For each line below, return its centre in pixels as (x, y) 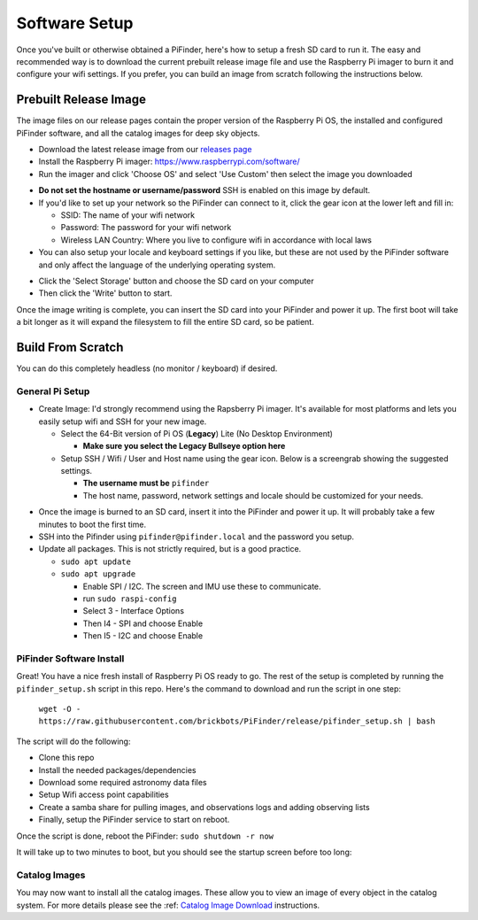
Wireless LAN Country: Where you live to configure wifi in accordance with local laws (216, 240)
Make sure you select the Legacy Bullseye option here (184, 446)
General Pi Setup (53, 391)
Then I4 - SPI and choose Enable (143, 623)
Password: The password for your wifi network (146, 228)
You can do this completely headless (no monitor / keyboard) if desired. (147, 368)
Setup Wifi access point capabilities (104, 795)
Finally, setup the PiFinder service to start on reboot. (134, 820)
